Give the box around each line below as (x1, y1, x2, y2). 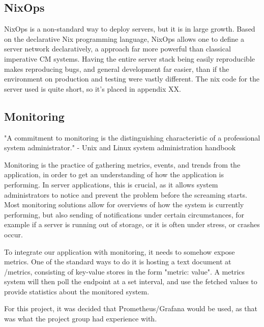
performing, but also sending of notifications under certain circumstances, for (4, 209, 244, 220)
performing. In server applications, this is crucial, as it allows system (4, 179, 218, 189)
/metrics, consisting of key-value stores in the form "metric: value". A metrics (4, 266, 245, 277)
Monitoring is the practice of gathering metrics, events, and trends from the (4, 159, 241, 170)
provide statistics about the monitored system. (4, 286, 150, 296)
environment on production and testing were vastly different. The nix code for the (4, 73, 260, 84)
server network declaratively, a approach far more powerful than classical (4, 43, 231, 54)
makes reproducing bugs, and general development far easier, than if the (4, 63, 229, 74)
